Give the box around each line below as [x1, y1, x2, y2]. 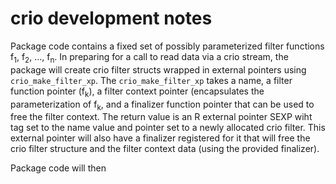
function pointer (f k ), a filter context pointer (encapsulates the [10, 85, 265, 99]
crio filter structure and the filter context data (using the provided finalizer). [10, 143, 320, 155]
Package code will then [10, 162, 107, 174]
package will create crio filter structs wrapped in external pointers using [10, 63, 307, 76]
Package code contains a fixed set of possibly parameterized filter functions [10, 40, 325, 52]
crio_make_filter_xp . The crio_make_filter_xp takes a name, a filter [10, 74, 293, 86]
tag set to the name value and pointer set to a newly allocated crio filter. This [10, 122, 326, 134]
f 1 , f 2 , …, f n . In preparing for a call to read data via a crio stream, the [10, 50, 289, 65]
